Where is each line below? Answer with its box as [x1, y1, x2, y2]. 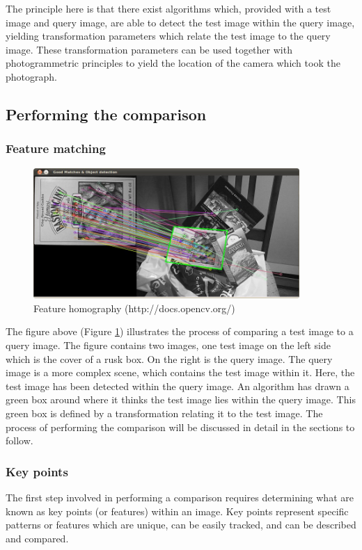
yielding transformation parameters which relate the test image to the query [6, 29, 331, 43]
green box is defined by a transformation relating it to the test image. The [6, 405, 323, 420]
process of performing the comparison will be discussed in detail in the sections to [6, 419, 355, 434]
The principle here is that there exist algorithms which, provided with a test [6, 1, 331, 15]
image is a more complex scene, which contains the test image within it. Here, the [6, 365, 355, 380]
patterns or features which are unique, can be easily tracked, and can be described [6, 517, 356, 532]
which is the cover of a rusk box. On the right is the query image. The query [6, 351, 333, 366]
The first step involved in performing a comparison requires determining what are [6, 490, 354, 504]
